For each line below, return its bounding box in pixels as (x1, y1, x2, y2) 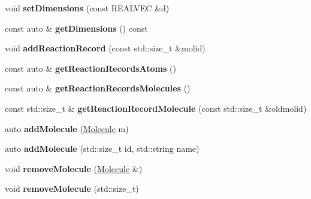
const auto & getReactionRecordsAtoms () (5, 62, 176, 74)
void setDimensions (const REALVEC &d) (5, 2, 170, 14)
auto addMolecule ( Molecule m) (5, 122, 129, 134)
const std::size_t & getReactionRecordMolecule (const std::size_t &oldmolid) (5, 102, 307, 114)
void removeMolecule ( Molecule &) (5, 162, 143, 174)
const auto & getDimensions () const (5, 22, 148, 34)
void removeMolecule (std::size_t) (5, 182, 139, 195)
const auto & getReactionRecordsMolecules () (5, 82, 191, 94)
